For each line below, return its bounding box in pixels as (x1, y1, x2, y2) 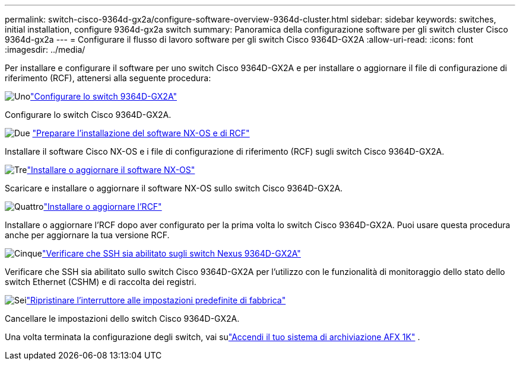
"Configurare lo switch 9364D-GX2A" (30, 91, 177, 101)
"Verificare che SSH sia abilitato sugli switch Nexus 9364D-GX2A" (42, 248, 301, 258)
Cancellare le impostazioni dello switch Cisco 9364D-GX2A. (5, 313, 240, 324)
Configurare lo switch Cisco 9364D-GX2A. (5, 110, 172, 120)
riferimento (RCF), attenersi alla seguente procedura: (5, 73, 211, 83)
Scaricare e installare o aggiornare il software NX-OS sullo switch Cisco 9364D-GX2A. (5, 183, 343, 193)
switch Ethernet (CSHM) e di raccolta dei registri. (5, 277, 196, 287)
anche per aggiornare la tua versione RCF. (5, 230, 170, 240)
